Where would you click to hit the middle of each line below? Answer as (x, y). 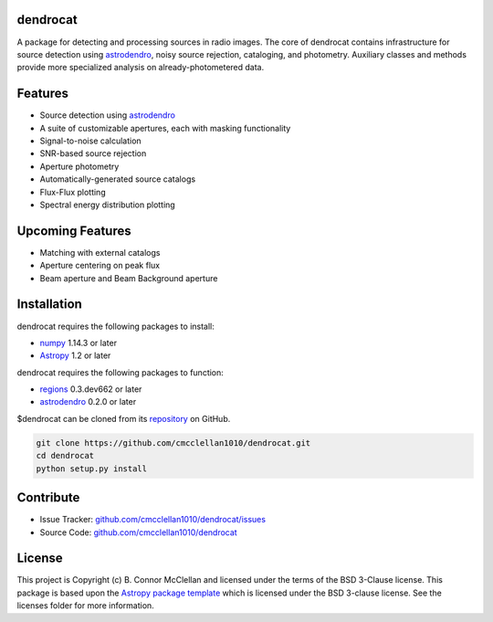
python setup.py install (92, 469)
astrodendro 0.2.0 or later (88, 402)
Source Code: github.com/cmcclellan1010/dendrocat (138, 532)
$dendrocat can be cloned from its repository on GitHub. (124, 418)
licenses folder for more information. (85, 606)
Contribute (48, 498)
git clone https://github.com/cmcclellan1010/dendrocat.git (173, 443)
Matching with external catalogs (100, 252)
